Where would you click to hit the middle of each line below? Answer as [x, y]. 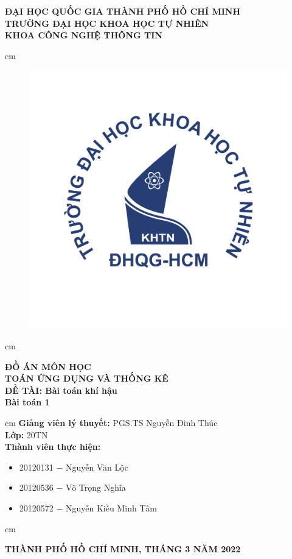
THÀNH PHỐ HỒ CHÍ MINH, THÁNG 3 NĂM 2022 [123, 549]
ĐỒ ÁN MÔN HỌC [48, 366]
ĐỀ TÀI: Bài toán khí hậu [61, 390]
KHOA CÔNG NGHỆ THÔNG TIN [84, 35]
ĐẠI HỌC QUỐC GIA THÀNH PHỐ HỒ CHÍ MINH [123, 11]
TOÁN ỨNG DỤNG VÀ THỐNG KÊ [87, 378]
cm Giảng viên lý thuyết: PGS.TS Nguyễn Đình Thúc [111, 422]
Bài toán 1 [27, 402]
